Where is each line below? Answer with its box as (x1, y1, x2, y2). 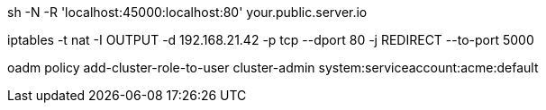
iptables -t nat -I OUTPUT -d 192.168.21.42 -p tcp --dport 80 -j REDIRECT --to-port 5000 (7, 32, 534, 47)
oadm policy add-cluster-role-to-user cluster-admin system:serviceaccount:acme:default (7, 60, 539, 75)
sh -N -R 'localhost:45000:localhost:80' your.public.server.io (7, 4, 368, 20)
